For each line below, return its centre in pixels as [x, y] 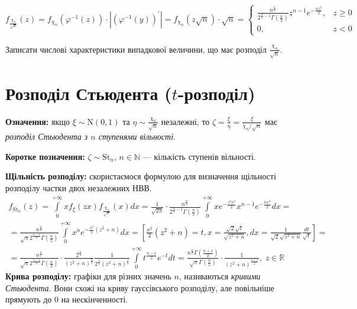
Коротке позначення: [45, 156]
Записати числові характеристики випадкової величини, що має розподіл [136, 49]
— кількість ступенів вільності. [199, 156]
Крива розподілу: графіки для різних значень [88, 276]
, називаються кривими [220, 276]
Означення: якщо [38, 121]
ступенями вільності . [137, 136]
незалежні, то [185, 121]
